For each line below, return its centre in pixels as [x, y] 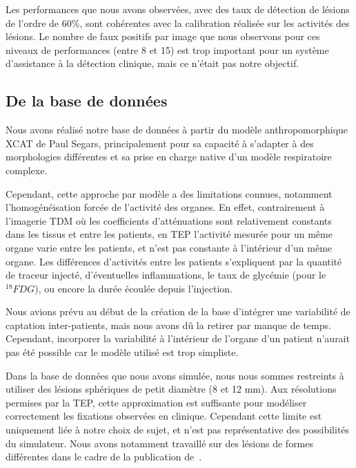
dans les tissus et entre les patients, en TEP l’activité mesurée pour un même [169, 234]
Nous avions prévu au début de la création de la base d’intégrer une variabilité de [178, 311]
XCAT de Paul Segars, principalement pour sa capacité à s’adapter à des [160, 143]
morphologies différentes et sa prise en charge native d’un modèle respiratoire [169, 157]
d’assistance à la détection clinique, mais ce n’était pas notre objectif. [152, 63]
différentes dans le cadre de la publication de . [104, 457]
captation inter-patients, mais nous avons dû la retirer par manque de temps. [168, 325]
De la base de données [87, 101]
